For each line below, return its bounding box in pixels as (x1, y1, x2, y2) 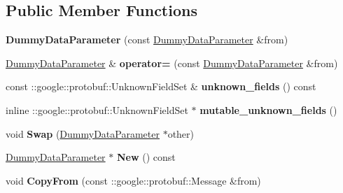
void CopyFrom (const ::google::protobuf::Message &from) (6, 173, 261, 187)
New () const (116, 150, 176, 164)
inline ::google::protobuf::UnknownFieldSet (6, 102, 188, 117)
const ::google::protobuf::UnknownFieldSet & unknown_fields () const (6, 79, 316, 94)
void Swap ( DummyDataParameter (6, 126, 160, 141)
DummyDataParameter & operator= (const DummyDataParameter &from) (6, 55, 338, 70)
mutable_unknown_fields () (199, 102, 337, 117)
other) (167, 126, 195, 141)
